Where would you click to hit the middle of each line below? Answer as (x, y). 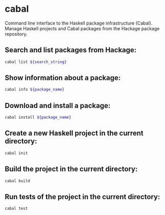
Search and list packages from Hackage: (71, 50)
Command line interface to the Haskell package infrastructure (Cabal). (79, 23)
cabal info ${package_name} (35, 90)
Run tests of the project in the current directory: (82, 197)
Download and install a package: (58, 105)
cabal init (16, 153)
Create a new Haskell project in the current (74, 133)
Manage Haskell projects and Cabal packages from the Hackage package (82, 28)
